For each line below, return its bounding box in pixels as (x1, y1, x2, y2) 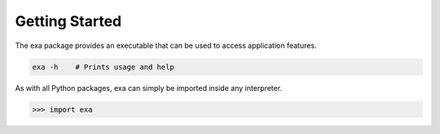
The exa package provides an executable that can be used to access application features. (15, 41, 317, 50)
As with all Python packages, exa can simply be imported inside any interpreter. (15, 83, 283, 93)
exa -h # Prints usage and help (32, 62, 174, 71)
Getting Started (15, 12, 122, 30)
